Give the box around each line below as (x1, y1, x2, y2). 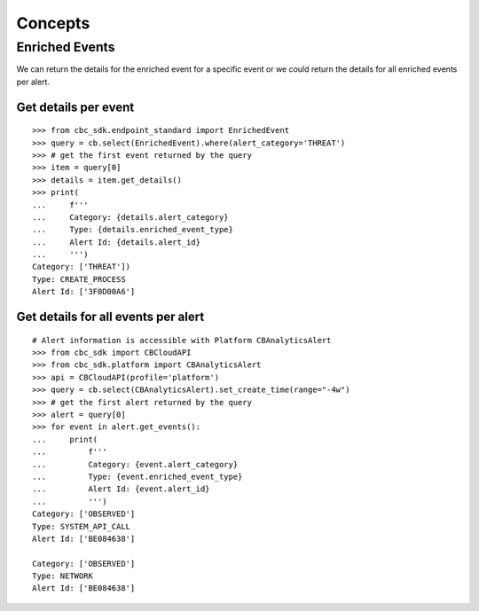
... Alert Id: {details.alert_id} (32, 237, 201, 247)
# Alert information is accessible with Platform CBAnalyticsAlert (32, 335, 332, 345)
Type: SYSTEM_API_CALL (32, 521, 131, 531)
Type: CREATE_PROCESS (32, 274, 126, 284)
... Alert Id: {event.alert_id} (32, 484, 210, 494)
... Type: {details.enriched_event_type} (32, 224, 234, 235)
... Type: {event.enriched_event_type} (32, 471, 243, 482)
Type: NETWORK (32, 571, 93, 581)
